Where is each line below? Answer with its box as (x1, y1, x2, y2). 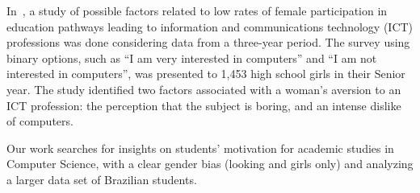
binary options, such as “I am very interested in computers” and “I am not (6, 49, 377, 66)
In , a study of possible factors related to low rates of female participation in (6, 2, 388, 18)
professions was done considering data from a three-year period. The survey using (6, 34, 410, 51)
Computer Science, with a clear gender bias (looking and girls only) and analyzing (6, 155, 414, 172)
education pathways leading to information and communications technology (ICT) (6, 18, 414, 35)
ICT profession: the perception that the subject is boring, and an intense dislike (6, 96, 401, 113)
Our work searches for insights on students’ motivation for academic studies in (6, 139, 394, 156)
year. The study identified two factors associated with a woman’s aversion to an (6, 80, 401, 97)
